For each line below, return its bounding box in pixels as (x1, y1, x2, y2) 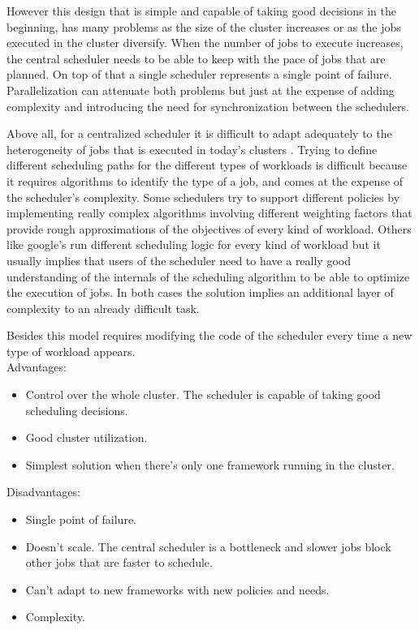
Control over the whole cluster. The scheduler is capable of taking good (25, 386, 381, 403)
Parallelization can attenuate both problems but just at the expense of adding (6, 81, 395, 98)
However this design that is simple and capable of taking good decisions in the (6, 2, 396, 19)
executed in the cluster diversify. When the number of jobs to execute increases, (6, 34, 404, 51)
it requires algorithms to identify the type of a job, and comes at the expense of (6, 172, 404, 189)
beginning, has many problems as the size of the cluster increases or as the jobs (6, 18, 401, 35)
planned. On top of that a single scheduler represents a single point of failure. (6, 66, 392, 83)
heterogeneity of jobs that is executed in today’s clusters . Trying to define (6, 140, 378, 157)
